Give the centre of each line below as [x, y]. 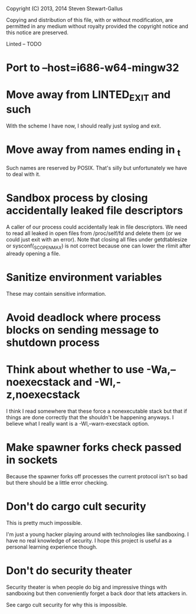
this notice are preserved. [37, 32]
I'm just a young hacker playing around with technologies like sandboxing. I [97, 534]
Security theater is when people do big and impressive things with [86, 587]
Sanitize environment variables [84, 277]
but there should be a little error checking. [57, 482]
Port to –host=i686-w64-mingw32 [93, 68]
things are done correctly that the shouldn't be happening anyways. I [90, 417]
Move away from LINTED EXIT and [89, 96]
